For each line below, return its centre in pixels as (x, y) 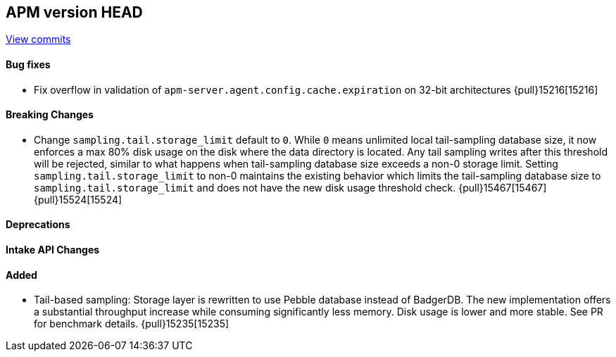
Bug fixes (28, 65)
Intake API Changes (53, 250)
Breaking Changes (50, 115)
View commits (38, 39)
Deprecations (38, 225)
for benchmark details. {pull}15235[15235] (132, 324)
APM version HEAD (74, 12)
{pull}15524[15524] (78, 199)
